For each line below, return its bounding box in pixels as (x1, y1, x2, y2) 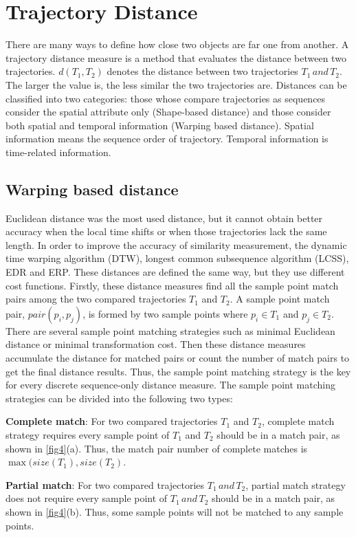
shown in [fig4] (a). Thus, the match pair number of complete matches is (5, 441, 308, 455)
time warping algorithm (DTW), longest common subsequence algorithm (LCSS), (5, 251, 349, 265)
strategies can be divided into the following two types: (5, 391, 233, 405)
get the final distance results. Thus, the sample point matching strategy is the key (5, 364, 351, 378)
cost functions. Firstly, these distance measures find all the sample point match (5, 278, 339, 292)
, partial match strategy (245, 477, 346, 492)
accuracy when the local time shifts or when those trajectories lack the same (5, 224, 327, 239)
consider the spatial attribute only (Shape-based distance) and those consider (5, 105, 331, 119)
